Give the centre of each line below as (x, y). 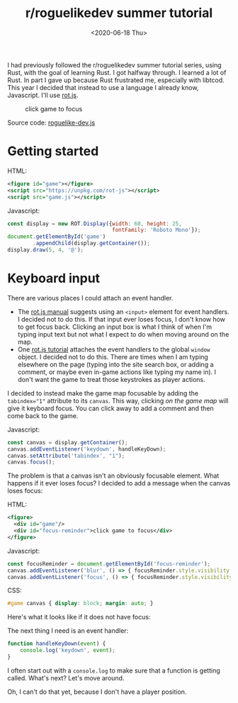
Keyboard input (54, 279)
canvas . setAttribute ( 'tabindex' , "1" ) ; (66, 456)
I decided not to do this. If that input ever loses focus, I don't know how (121, 319)
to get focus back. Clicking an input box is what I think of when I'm (115, 327)
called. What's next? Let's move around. (66, 677)
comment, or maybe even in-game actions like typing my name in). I (117, 372)
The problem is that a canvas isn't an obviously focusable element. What (113, 476)
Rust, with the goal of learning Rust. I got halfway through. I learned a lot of (117, 72)
